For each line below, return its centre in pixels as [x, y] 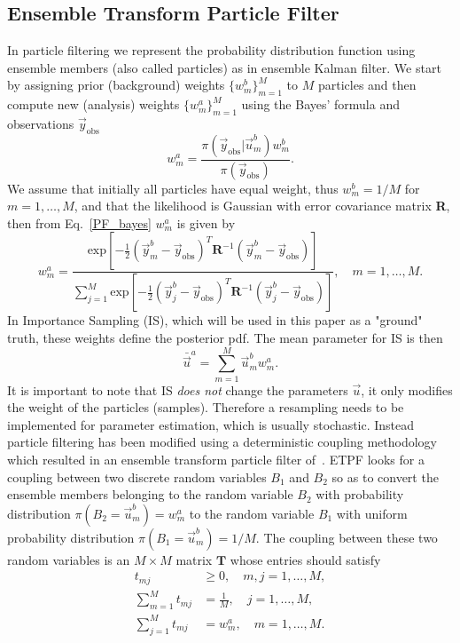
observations [41, 123]
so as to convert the [385, 476]
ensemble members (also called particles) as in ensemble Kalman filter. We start [224, 67]
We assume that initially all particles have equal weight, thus [173, 188]
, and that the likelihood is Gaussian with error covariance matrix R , [262, 206]
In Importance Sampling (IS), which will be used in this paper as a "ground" [215, 320]
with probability [360, 494]
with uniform [372, 513]
